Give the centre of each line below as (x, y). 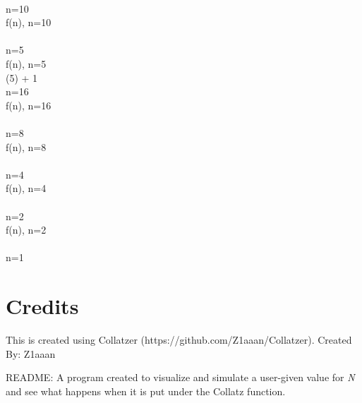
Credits (42, 306)
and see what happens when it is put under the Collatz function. (146, 391)
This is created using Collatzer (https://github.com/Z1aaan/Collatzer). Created (179, 339)
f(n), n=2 (26, 230)
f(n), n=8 (26, 146)
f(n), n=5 (26, 63)
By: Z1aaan (31, 353)
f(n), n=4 (26, 188)
